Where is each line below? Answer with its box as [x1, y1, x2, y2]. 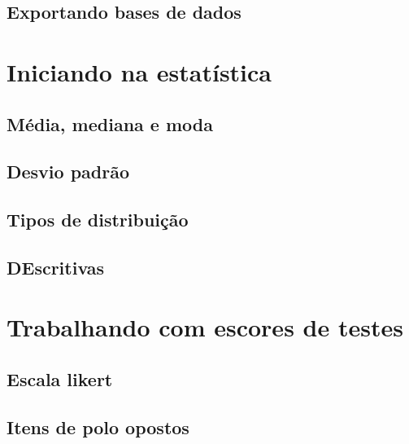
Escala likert [7, 367, 113, 392]
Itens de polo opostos [7, 414, 189, 439]
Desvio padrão [7, 159, 130, 184]
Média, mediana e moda [7, 111, 213, 136]
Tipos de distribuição [7, 207, 189, 232]
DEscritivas [7, 254, 105, 279]
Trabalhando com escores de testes [7, 310, 403, 344]
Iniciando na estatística [7, 55, 272, 88]
